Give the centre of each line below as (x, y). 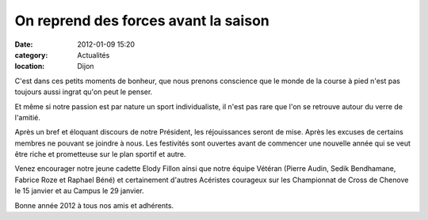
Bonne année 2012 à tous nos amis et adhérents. (94, 205)
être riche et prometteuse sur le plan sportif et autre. (100, 154)
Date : (24, 44)
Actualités (94, 55)
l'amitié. (28, 117)
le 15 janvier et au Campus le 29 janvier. (79, 191)
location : (30, 66)
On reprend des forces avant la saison (142, 21)
